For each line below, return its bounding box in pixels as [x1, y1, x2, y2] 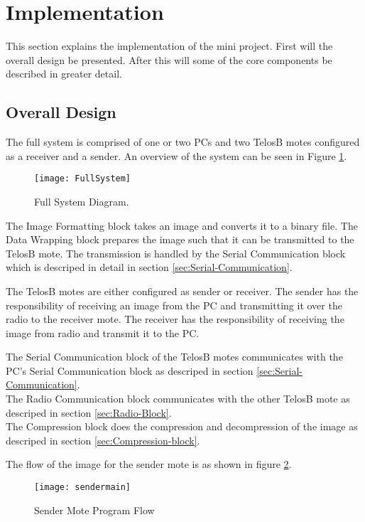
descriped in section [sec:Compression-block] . [6, 432, 200, 447]
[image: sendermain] [34, 482, 131, 493]
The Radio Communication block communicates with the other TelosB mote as [6, 391, 350, 406]
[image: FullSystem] [34, 174, 131, 184]
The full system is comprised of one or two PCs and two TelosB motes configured [6, 134, 360, 149]
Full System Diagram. [34, 193, 129, 208]
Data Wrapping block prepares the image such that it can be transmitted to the [6, 232, 354, 247]
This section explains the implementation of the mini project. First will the [6, 38, 333, 53]
